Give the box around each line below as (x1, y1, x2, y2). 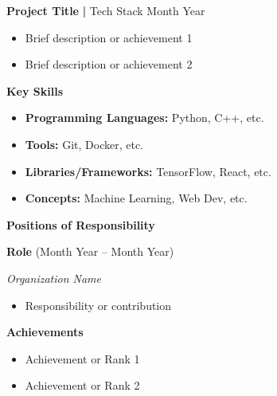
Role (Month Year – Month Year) (6, 243, 174, 260)
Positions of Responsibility (6, 216, 155, 233)
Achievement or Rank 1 (25, 350, 140, 367)
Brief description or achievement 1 (25, 29, 193, 45)
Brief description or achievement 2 (25, 56, 193, 73)
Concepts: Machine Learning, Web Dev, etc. (25, 190, 248, 206)
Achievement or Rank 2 (25, 377, 140, 394)
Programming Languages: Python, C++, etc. (25, 109, 264, 126)
